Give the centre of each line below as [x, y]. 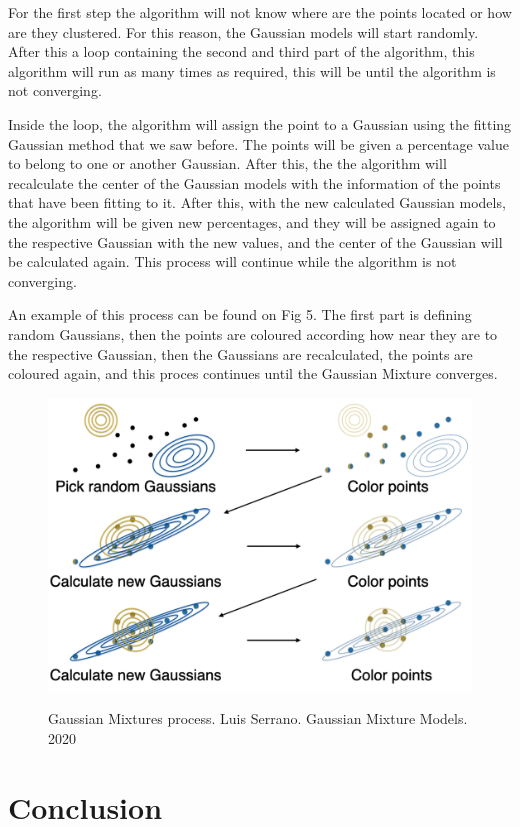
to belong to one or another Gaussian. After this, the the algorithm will [227, 163]
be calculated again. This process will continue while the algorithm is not [232, 261]
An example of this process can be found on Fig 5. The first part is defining [240, 314]
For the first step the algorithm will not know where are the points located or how [260, 12]
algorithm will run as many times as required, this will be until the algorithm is [252, 70]
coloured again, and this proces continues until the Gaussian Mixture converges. [253, 373]
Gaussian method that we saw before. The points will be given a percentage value [258, 143]
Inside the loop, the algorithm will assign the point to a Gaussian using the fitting [260, 123]
